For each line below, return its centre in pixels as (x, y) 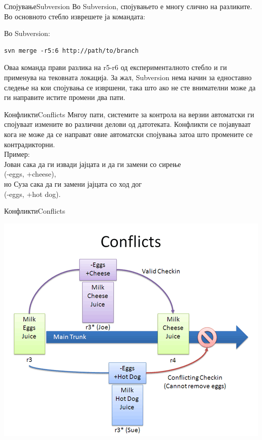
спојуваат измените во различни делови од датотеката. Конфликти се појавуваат (127, 124)
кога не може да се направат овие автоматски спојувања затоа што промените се (128, 134)
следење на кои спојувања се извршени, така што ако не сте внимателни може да (130, 87)
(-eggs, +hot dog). (32, 194)
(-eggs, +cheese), (30, 174)
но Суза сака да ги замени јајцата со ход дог (73, 183)
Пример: (17, 154)
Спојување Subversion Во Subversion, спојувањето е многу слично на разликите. (128, 6)
